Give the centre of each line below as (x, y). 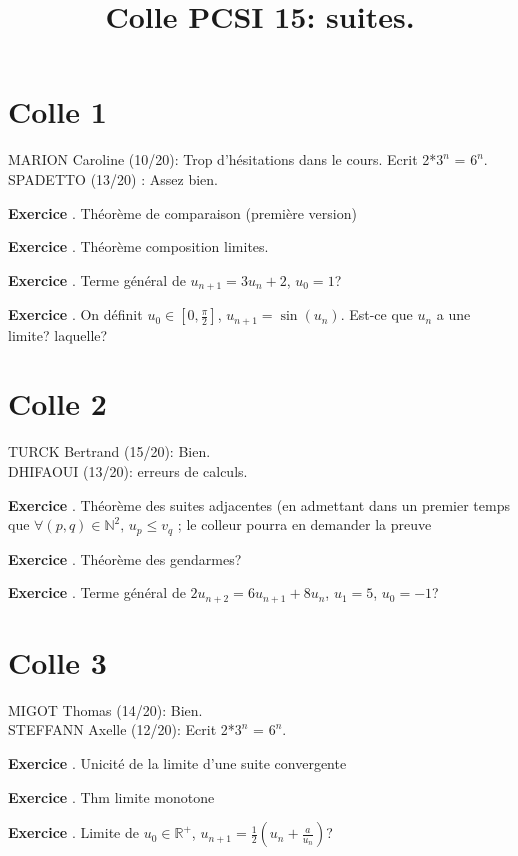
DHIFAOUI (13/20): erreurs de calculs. (128, 470)
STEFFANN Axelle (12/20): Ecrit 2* (121, 729)
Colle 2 (57, 403)
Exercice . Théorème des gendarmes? (125, 558)
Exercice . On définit (75, 314)
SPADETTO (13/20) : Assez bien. (113, 178)
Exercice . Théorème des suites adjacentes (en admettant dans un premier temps (259, 504)
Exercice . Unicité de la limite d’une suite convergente (177, 762)
